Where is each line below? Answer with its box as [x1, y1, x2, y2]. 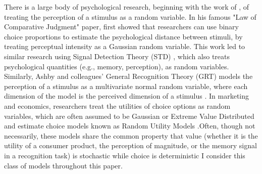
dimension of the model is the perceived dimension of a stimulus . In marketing [4, 91, 249, 101]
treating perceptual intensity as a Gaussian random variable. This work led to [4, 41, 245, 52]
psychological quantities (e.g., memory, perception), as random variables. [4, 61, 229, 71]
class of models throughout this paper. [4, 160, 123, 170]
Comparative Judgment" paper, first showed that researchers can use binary [4, 21, 239, 32]
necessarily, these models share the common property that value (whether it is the [4, 130, 258, 141]
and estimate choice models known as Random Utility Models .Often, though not [4, 120, 255, 131]
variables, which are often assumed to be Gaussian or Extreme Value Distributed [4, 110, 254, 121]
